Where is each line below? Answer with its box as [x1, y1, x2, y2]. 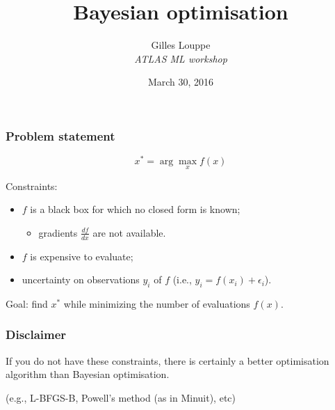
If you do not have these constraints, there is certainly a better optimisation [6, 353, 329, 368]
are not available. [92, 225, 166, 239]
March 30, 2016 [147, 74, 214, 89]
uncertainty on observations [22, 272, 140, 287]
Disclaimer [6, 326, 67, 343]
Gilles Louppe [151, 38, 211, 52]
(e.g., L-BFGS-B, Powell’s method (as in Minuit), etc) [6, 390, 236, 404]
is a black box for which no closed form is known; [30, 202, 240, 216]
